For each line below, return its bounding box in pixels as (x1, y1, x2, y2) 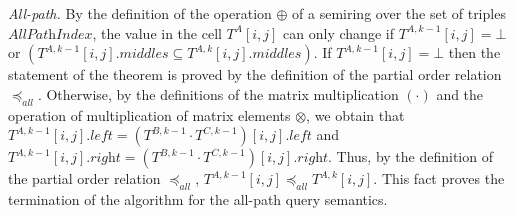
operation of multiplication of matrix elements (8, 104, 291, 125)
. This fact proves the (373, 168, 505, 189)
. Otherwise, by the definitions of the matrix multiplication (37, 83, 399, 104)
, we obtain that (306, 104, 405, 125)
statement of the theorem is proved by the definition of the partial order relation (8, 64, 502, 85)
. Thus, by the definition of (328, 146, 493, 167)
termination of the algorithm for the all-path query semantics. (8, 188, 388, 209)
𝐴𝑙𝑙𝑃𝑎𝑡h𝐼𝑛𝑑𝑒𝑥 (8, 27, 93, 42)
